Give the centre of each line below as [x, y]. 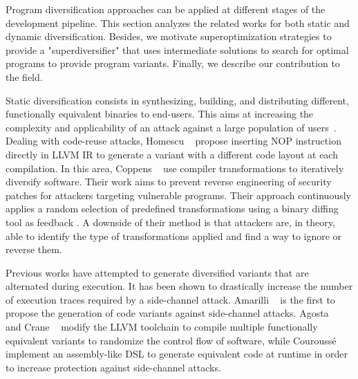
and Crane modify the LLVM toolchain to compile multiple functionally [162, 327]
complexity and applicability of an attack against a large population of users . [171, 127]
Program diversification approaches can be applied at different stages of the [166, 9]
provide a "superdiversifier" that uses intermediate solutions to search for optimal [177, 49]
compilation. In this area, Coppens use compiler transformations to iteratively [175, 168]
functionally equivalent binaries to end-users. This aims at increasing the [160, 114]
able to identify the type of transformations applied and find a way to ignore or [174, 235]
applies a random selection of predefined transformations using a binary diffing [172, 209]
